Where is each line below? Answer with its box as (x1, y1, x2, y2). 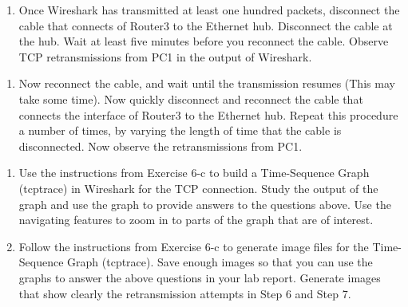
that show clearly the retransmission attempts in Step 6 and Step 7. (18, 285, 351, 301)
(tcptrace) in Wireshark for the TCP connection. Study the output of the (18, 179, 378, 196)
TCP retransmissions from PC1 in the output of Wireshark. (18, 48, 312, 65)
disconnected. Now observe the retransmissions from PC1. (18, 137, 303, 154)
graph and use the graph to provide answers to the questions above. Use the (18, 195, 391, 212)
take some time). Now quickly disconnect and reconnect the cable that (18, 90, 363, 107)
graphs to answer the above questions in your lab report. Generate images (18, 269, 381, 285)
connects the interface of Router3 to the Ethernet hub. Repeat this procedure (18, 106, 398, 123)
